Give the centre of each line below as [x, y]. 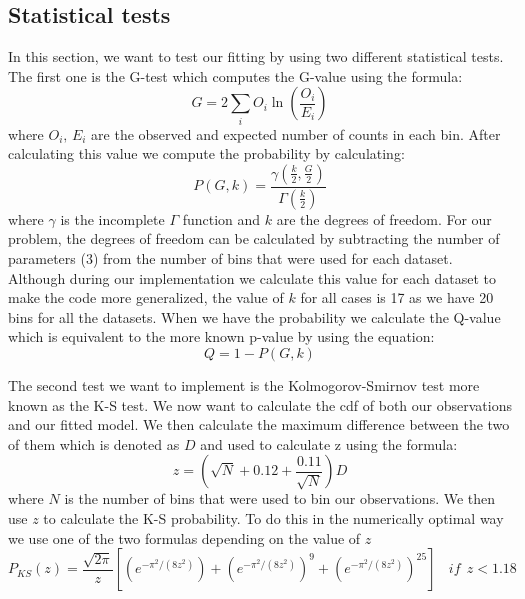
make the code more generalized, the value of [146, 297]
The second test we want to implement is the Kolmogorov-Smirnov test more [244, 384]
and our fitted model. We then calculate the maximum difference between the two [259, 424]
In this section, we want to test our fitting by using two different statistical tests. [256, 56]
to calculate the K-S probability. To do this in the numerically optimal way [273, 517]
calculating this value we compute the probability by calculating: [206, 153]
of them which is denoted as [94, 443]
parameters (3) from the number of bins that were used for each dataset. [230, 257]
